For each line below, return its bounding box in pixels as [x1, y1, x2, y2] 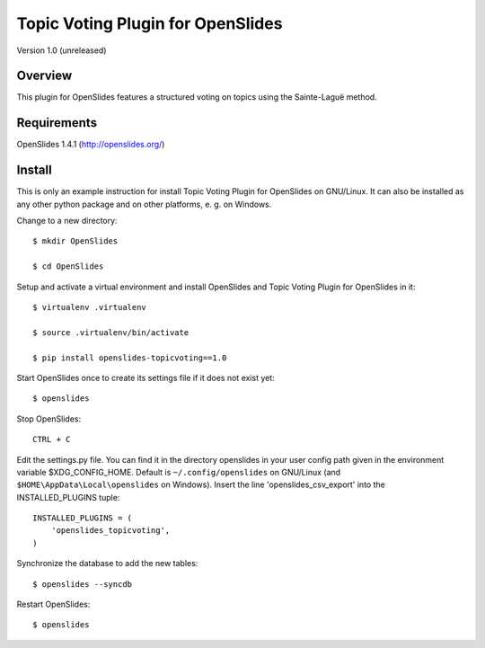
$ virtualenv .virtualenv [32, 302, 147, 312]
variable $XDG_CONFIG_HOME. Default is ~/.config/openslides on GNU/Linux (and [16, 466, 341, 477]
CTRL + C [32, 434, 71, 445]
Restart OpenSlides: [16, 599, 91, 610]
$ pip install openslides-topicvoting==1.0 [32, 352, 227, 363]
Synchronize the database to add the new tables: [16, 558, 198, 569]
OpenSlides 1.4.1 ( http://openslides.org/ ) [16, 139, 165, 150]
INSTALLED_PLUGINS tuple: [16, 492, 120, 502]
